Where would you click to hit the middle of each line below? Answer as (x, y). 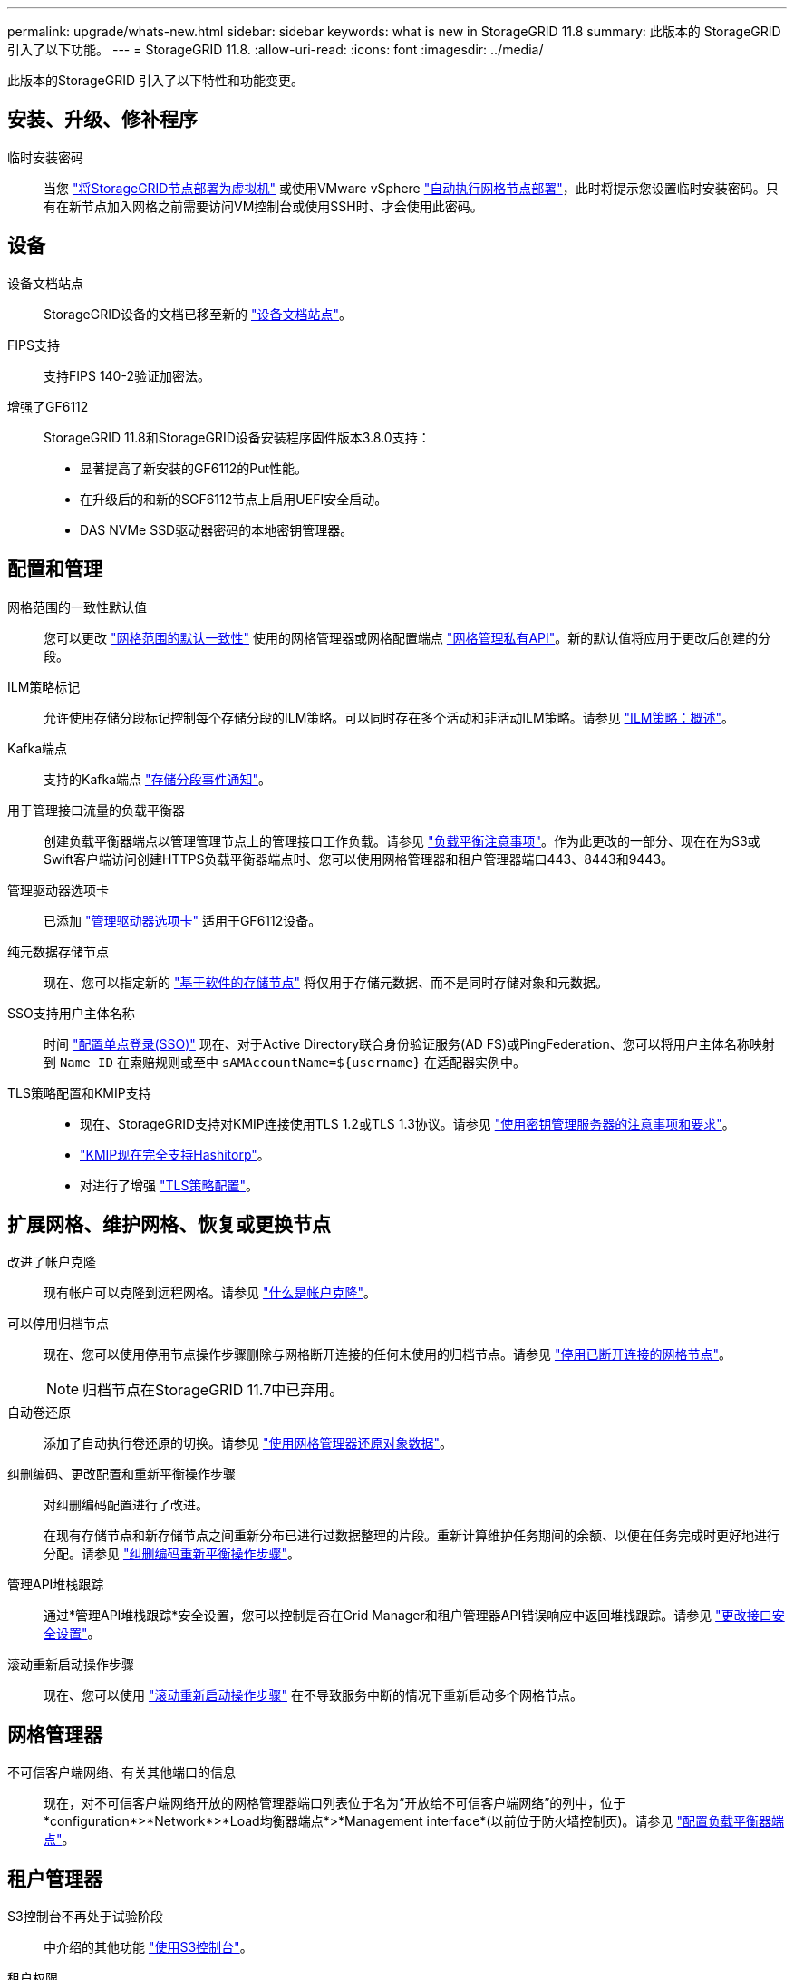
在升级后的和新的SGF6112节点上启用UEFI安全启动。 (234, 499)
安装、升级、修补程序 (102, 120)
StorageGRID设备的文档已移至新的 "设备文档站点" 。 (198, 314)
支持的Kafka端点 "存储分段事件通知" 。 (157, 779)
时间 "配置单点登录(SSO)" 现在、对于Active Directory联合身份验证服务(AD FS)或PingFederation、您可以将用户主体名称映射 (409, 1043)
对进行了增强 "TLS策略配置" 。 (169, 1185)
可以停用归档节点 (58, 1324)
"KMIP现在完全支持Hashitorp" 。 (175, 1154)
